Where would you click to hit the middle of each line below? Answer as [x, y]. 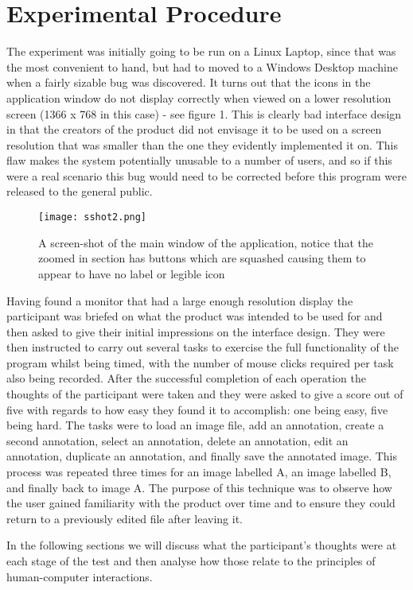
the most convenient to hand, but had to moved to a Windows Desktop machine [202, 66]
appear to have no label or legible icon [132, 273]
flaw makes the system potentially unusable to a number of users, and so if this [199, 160]
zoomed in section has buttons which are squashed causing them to [202, 258]
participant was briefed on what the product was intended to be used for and [195, 316]
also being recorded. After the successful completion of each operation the [186, 378]
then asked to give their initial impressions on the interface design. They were [196, 331]
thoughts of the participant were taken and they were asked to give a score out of [205, 394]
